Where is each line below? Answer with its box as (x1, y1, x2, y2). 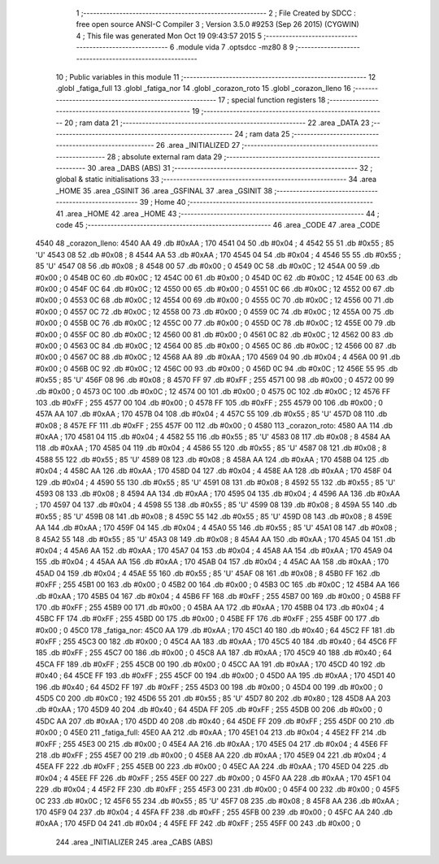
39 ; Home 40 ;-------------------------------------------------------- (139, 198, 374, 207)
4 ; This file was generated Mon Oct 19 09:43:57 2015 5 (76, 31, 263, 41)
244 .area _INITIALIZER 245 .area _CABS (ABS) (55, 837, 213, 847)
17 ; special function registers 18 (218, 94, 326, 105)
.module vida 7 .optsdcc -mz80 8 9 (176, 42, 294, 52)
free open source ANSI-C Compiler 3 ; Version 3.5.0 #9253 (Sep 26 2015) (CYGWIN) (76, 20, 359, 29)
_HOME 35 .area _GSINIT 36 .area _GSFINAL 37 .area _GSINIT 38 (55, 185, 272, 195)
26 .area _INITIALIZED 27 (155, 141, 241, 150)
